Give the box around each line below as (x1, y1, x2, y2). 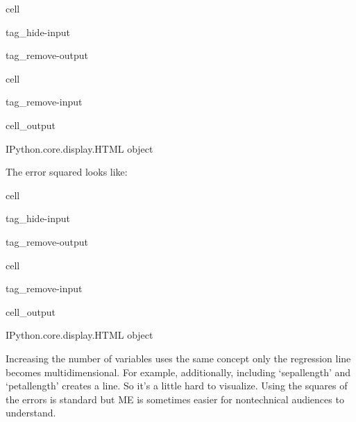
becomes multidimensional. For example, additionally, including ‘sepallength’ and (6, 364, 351, 379)
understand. (6, 405, 56, 420)
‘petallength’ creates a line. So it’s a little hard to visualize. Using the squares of (6, 378, 348, 393)
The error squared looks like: (6, 164, 128, 179)
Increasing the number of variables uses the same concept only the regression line (6, 351, 351, 365)
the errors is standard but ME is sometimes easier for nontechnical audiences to (6, 391, 344, 406)
